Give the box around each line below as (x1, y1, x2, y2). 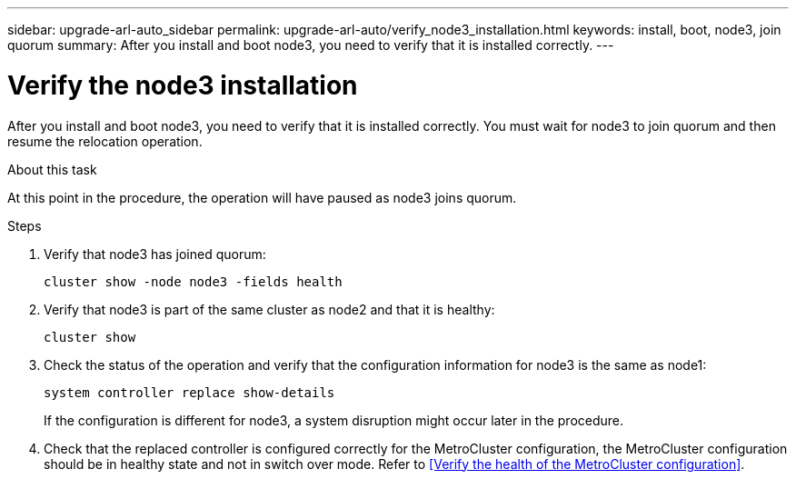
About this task (7, 161, 97, 177)
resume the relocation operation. (7, 133, 203, 149)
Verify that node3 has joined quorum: (44, 245, 266, 262)
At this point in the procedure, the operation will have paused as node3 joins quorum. (7, 189, 517, 205)
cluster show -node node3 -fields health (44, 274, 343, 289)
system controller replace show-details (44, 384, 335, 400)
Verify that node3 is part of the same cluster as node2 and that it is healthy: (44, 301, 495, 317)
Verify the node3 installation (7, 69, 358, 101)
